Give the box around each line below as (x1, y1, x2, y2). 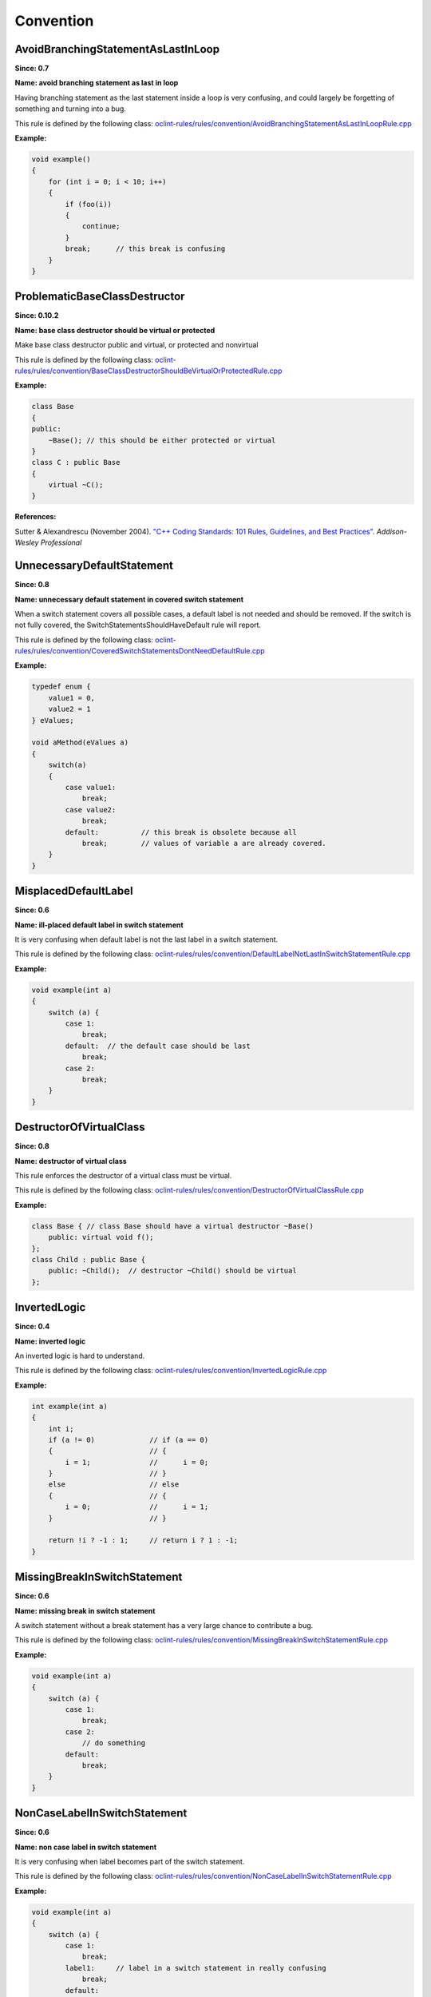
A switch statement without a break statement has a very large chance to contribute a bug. (14, 1621, 314, 1630)
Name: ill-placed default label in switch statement (14, 919, 184, 930)
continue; (81, 222, 121, 231)
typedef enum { (31, 682, 91, 691)
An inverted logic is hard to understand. (14, 1351, 145, 1360)
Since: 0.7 (14, 64, 49, 73)
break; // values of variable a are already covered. (81, 839, 326, 848)
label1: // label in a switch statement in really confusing (65, 1963, 326, 1972)
